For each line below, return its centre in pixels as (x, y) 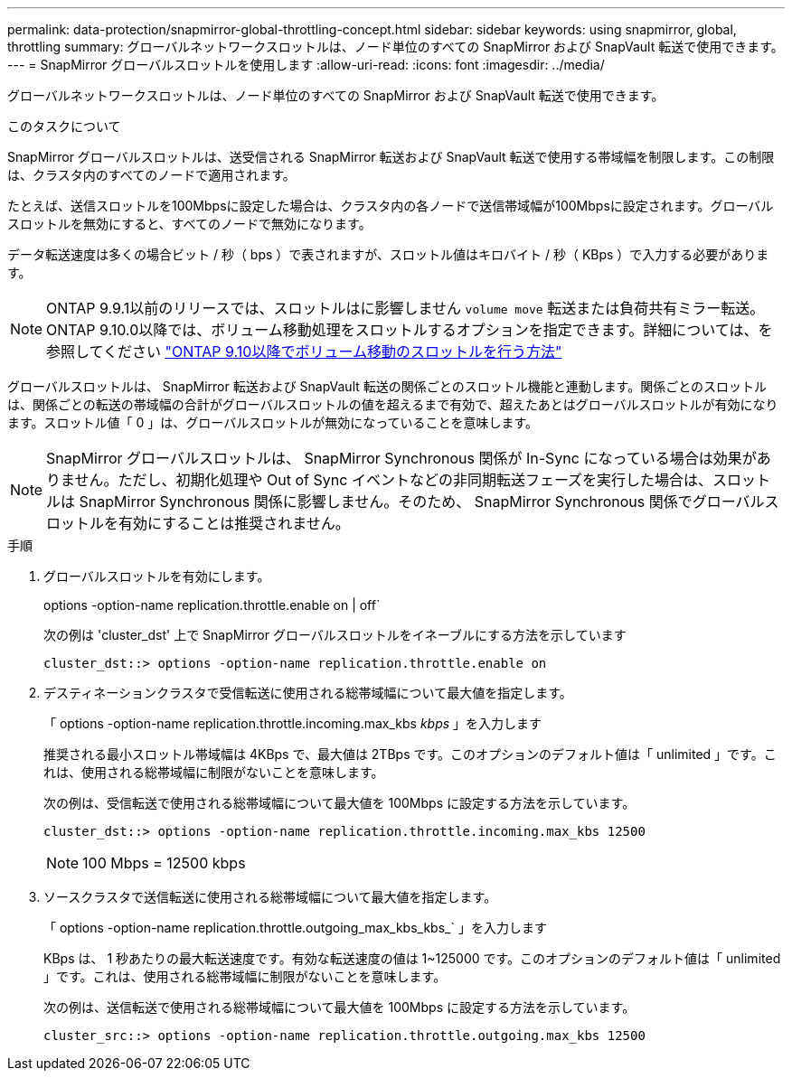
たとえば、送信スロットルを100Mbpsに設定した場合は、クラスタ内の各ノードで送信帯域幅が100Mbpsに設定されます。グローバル (391, 206)
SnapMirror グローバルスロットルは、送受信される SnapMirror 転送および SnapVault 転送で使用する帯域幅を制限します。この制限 (391, 157)
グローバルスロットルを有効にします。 (157, 576)
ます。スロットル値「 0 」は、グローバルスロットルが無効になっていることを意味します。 (273, 422)
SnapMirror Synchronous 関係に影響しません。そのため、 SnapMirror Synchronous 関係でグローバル (422, 502)
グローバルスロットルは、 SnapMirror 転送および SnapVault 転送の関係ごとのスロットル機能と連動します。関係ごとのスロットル (387, 386)
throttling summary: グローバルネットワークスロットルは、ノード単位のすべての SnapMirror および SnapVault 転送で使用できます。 (396, 47)
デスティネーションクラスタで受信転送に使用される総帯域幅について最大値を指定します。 (308, 693)
